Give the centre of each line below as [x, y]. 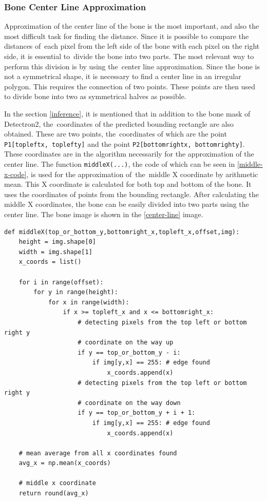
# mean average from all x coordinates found [98, 453]
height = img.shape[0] [57, 242]
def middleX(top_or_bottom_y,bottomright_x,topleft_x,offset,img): [122, 232]
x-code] [15, 174]
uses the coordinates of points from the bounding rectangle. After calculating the [131, 194]
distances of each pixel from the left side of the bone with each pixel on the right [132, 46]
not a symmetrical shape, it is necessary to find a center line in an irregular [123, 76]
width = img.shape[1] [55, 252]
